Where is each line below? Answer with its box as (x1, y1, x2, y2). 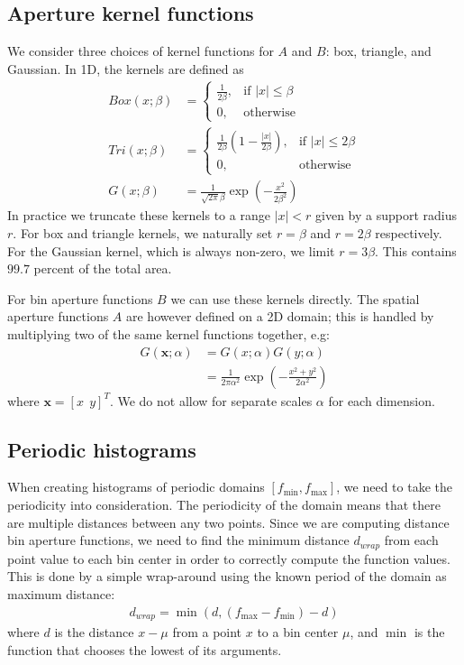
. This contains (375, 241, 457, 260)
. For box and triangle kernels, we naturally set (13, 224, 273, 243)
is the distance (54, 622, 134, 641)
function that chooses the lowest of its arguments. (7, 640, 282, 659)
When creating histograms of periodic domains (7, 477, 265, 496)
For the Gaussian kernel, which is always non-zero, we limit (7, 241, 335, 260)
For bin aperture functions (7, 289, 153, 308)
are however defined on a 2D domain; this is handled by (126, 307, 434, 326)
